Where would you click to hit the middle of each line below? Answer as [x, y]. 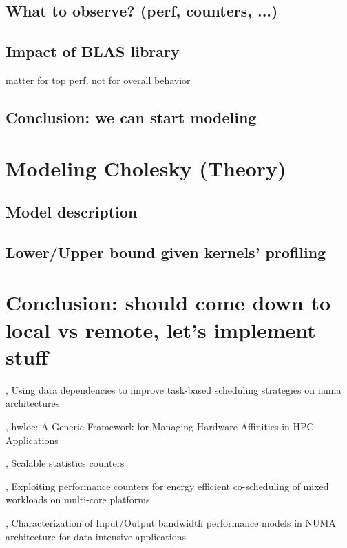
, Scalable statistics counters [65, 463]
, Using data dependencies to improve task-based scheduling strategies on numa [173, 389]
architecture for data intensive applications [96, 536]
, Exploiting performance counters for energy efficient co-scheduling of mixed [167, 486]
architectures [33, 403]
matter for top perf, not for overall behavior [98, 80]
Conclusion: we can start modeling [131, 117]
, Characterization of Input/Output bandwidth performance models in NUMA [171, 522]
